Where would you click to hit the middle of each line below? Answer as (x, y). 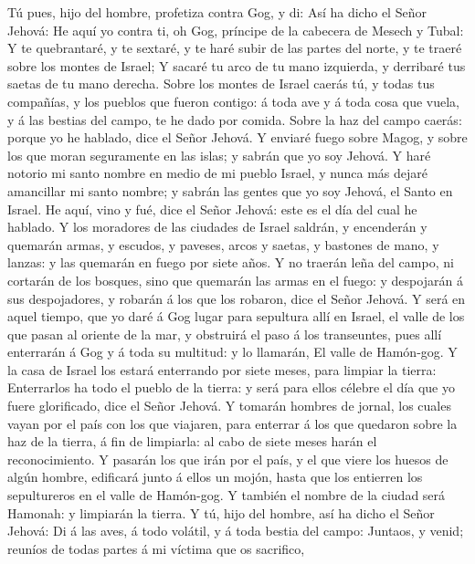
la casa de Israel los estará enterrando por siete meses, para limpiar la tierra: (222, 369)
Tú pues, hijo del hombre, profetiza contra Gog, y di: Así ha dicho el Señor (217, 12)
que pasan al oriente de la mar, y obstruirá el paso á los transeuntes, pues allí (225, 334)
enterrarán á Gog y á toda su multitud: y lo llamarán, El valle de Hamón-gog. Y (232, 352)
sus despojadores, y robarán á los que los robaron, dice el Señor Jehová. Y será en (237, 298)
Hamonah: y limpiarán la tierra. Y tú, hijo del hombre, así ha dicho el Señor (221, 512)
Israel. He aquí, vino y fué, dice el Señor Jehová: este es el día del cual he (212, 209)
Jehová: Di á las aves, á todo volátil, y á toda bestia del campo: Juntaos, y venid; (236, 531)
